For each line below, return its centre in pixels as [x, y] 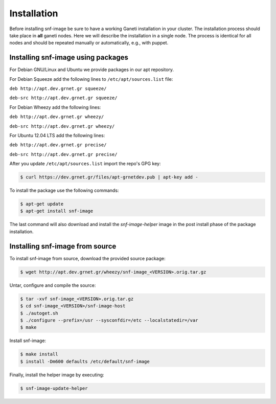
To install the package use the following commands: [64, 190]
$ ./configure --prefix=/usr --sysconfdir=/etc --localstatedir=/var [109, 320]
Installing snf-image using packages [69, 58]
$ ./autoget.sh [39, 313]
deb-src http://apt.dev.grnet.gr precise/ [63, 154]
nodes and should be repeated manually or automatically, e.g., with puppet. [89, 43]
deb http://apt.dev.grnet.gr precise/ [58, 145]
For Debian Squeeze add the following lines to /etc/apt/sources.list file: [91, 79]
